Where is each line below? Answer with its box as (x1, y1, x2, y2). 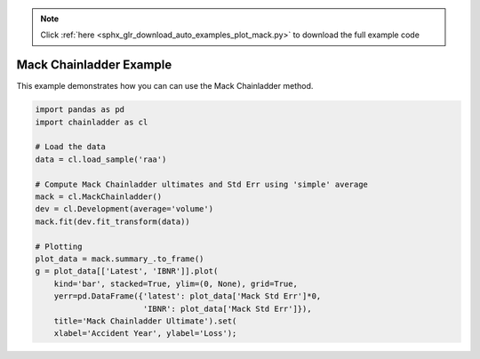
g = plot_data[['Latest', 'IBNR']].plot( (35, 267, 219, 276)
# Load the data (35, 142, 107, 152)
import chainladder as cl (35, 116, 148, 127)
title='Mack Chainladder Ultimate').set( (53, 315, 237, 326)
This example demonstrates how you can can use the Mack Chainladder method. (16, 81, 314, 92)
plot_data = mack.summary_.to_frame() (35, 253, 204, 264)
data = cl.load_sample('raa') (35, 154, 167, 164)
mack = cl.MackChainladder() (35, 192, 163, 202)
